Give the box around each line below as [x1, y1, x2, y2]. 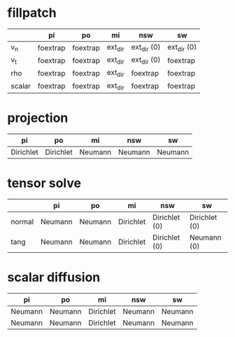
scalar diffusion [7, 269, 101, 285]
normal [10, 216, 34, 226]
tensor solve [7, 175, 82, 191]
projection [7, 110, 69, 125]
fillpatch [7, 5, 57, 21]
